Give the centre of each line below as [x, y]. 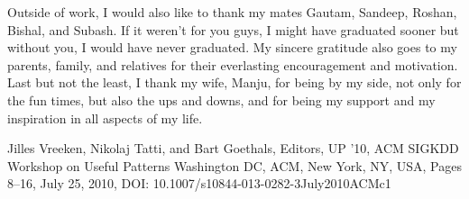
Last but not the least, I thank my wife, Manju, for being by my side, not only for [234, 82]
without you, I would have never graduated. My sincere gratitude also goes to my [232, 47]
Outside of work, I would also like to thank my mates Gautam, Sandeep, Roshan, [232, 12]
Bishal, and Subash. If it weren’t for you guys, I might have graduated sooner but [233, 29]
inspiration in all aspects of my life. [105, 118]
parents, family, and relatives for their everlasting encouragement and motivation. [233, 64]
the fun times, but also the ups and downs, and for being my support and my [221, 99]
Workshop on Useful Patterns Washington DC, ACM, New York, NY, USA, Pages [234, 165]
